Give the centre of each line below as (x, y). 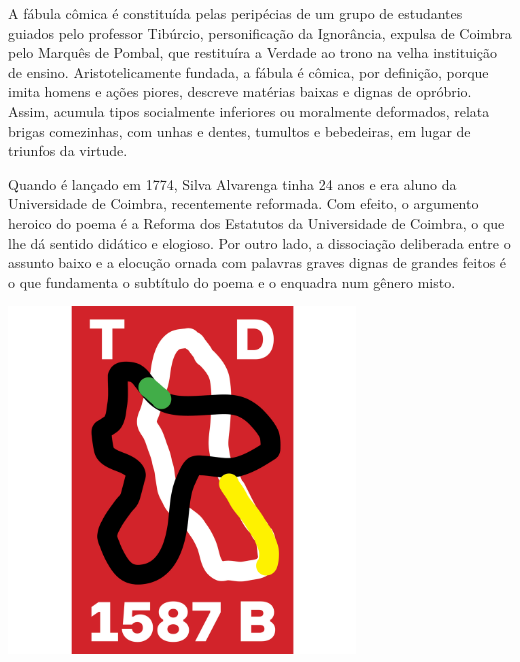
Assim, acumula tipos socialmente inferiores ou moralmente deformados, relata (249, 110)
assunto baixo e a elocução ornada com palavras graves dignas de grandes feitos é (257, 262)
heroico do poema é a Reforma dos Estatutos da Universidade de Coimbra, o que (256, 222)
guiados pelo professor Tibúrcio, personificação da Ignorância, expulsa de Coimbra (260, 32)
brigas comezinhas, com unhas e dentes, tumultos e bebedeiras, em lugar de (239, 130)
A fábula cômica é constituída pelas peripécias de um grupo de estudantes (235, 13)
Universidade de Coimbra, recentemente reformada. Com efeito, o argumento (243, 203)
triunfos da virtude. (68, 150)
